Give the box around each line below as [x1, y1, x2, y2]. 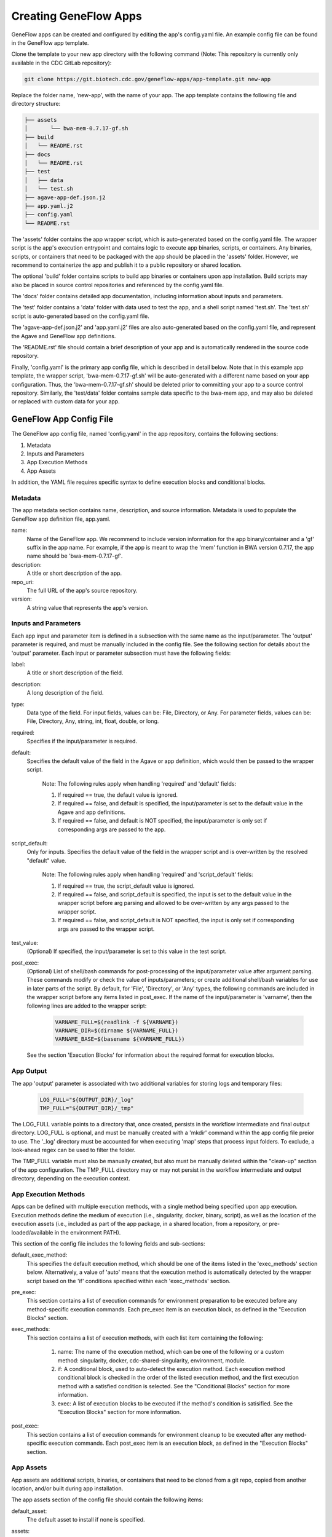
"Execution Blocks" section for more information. [57, 1408, 181, 1415]
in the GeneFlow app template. [11, 39, 89, 46]
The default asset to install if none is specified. [26, 1516, 145, 1523]
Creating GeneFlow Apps [11, 9, 143, 23]
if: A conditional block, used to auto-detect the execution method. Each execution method [57, 1365, 285, 1373]
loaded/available [11, 1228, 53, 1236]
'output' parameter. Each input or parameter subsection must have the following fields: [11, 649, 231, 657]
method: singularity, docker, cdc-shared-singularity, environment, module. [57, 1356, 246, 1364]
